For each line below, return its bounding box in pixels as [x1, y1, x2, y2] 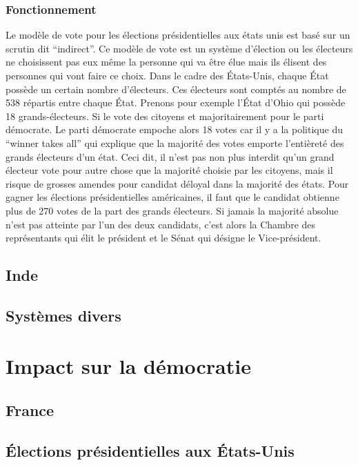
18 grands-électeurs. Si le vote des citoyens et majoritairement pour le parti [6, 108, 324, 123]
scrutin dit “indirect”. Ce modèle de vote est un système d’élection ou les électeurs [6, 41, 353, 55]
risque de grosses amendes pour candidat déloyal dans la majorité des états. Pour [6, 176, 349, 190]
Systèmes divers [6, 304, 121, 326]
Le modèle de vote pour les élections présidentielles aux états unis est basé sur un [6, 28, 350, 42]
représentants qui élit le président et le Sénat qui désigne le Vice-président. [6, 230, 321, 245]
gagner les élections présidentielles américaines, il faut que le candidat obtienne [6, 190, 339, 204]
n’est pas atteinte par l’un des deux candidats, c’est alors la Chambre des [6, 217, 316, 231]
